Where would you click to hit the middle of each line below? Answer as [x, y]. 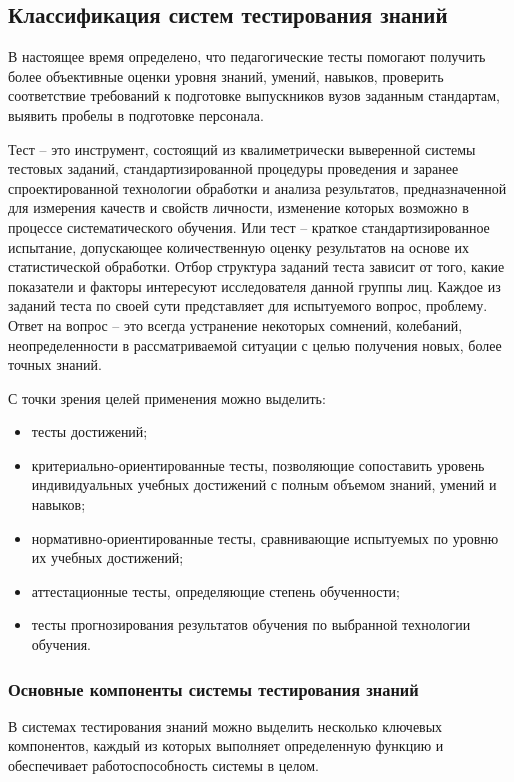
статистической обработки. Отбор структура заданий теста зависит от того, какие [256, 266]
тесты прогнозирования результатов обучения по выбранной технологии [251, 624]
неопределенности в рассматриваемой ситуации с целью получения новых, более [255, 344]
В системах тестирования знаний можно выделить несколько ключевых [225, 725]
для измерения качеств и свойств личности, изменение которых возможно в [238, 207]
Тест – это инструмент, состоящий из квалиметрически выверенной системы [242, 148]
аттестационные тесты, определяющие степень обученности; [215, 590]
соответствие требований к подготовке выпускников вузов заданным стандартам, [254, 95]
